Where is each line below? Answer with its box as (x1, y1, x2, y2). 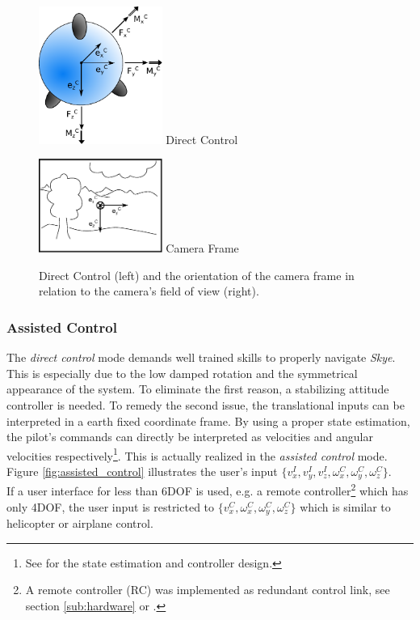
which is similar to (300, 498, 391, 515)
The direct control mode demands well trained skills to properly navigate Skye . (6, 349, 396, 366)
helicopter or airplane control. (6, 515, 153, 532)
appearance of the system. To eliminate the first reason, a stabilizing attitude (6, 380, 389, 397)
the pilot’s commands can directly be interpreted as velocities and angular (6, 428, 373, 445)
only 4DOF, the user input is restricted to (6, 498, 215, 515)
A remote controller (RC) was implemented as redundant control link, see (25, 581, 390, 598)
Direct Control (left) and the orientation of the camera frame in (39, 266, 355, 283)
